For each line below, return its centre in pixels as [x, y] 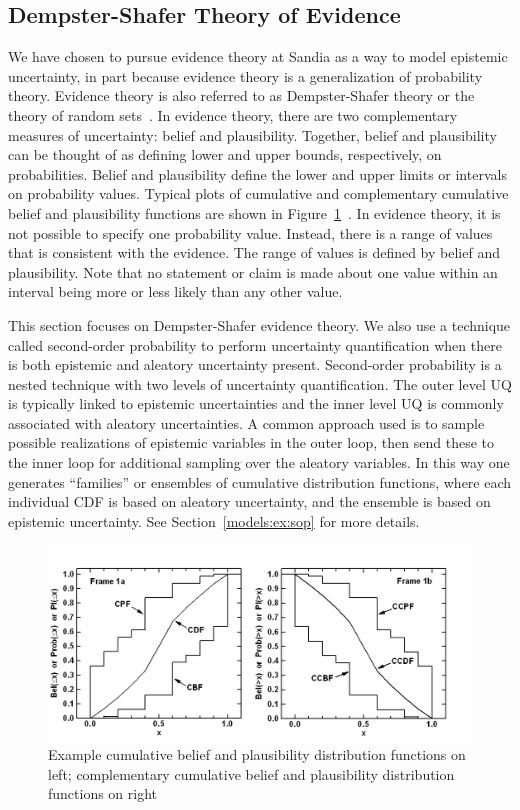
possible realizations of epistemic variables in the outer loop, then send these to [251, 442]
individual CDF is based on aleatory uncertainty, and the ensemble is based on [249, 501]
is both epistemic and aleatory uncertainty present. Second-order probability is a [255, 364]
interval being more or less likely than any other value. [175, 291]
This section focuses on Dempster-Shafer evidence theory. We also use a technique [259, 324]
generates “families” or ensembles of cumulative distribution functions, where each [260, 481]
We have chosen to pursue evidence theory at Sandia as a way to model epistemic [258, 56]
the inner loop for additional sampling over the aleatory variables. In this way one [259, 462]
